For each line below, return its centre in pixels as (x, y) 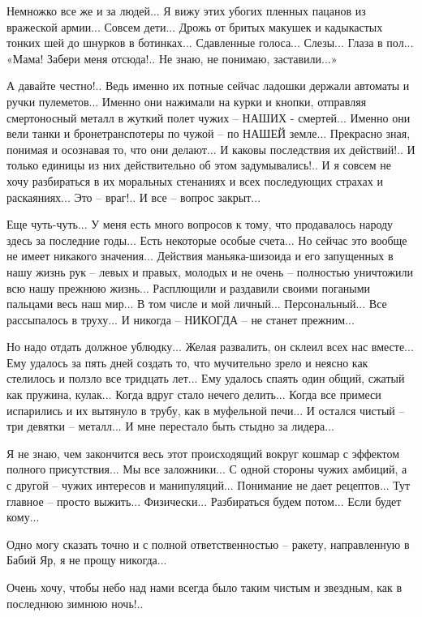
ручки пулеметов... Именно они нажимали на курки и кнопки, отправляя (187, 101)
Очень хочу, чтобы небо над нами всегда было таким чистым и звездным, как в (205, 587)
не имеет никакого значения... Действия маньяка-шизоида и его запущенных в (200, 256)
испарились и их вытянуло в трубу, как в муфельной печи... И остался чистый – (206, 410)
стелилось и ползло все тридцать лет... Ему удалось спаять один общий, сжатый (206, 378)
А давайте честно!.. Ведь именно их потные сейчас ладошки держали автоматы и (208, 86)
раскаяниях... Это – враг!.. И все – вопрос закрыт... (134, 197)
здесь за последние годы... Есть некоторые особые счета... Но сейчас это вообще (207, 240)
